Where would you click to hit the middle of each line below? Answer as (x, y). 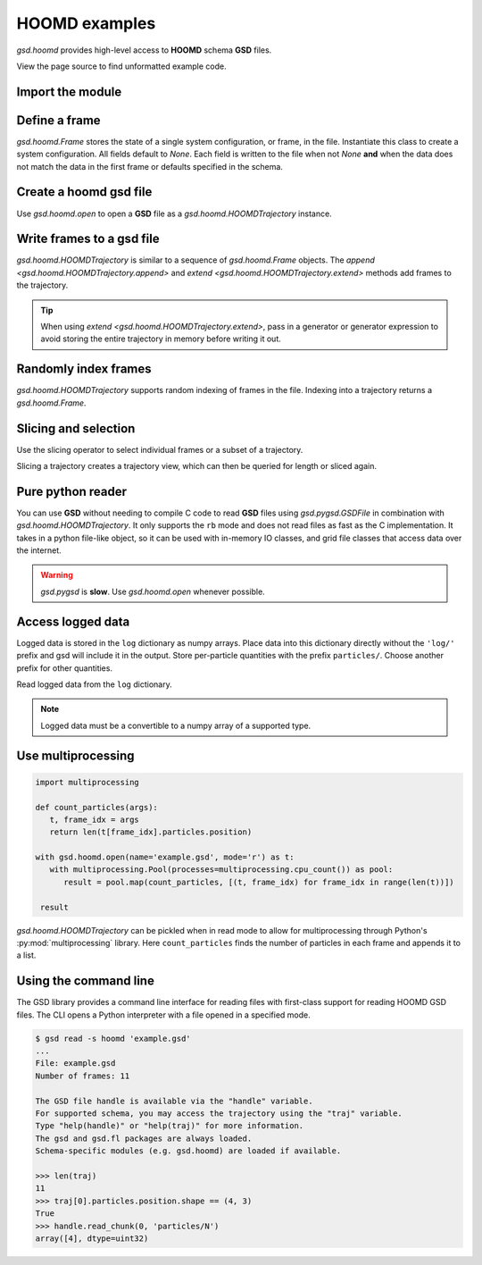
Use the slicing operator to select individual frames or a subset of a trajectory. (160, 449)
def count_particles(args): (96, 807)
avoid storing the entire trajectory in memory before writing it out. (161, 339)
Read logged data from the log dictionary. (95, 684)
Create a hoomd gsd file (84, 192)
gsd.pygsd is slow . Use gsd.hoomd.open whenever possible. (153, 591)
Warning (57, 575)
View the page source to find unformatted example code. (121, 66)
